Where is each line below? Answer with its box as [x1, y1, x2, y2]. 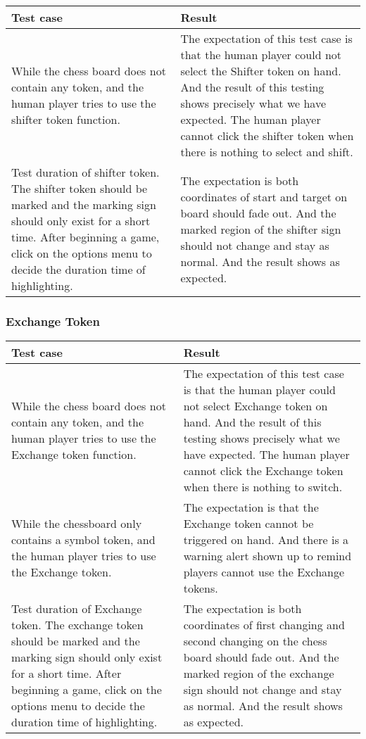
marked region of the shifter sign [180, 220, 341, 237]
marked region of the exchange [183, 665, 334, 682]
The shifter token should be [11, 180, 148, 196]
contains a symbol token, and [11, 531, 156, 548]
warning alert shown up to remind [183, 548, 352, 564]
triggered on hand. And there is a [183, 531, 349, 548]
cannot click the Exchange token [183, 462, 343, 479]
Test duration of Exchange [11, 600, 142, 617]
